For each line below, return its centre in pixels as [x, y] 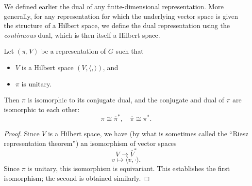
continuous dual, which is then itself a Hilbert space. [82, 35]
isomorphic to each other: [42, 109]
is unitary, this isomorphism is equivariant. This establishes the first [129, 168]
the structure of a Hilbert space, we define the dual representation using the [117, 25]
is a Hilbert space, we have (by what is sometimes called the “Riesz [148, 134]
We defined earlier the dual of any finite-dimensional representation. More [114, 6]
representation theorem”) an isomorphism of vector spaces [90, 143]
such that [130, 51]
